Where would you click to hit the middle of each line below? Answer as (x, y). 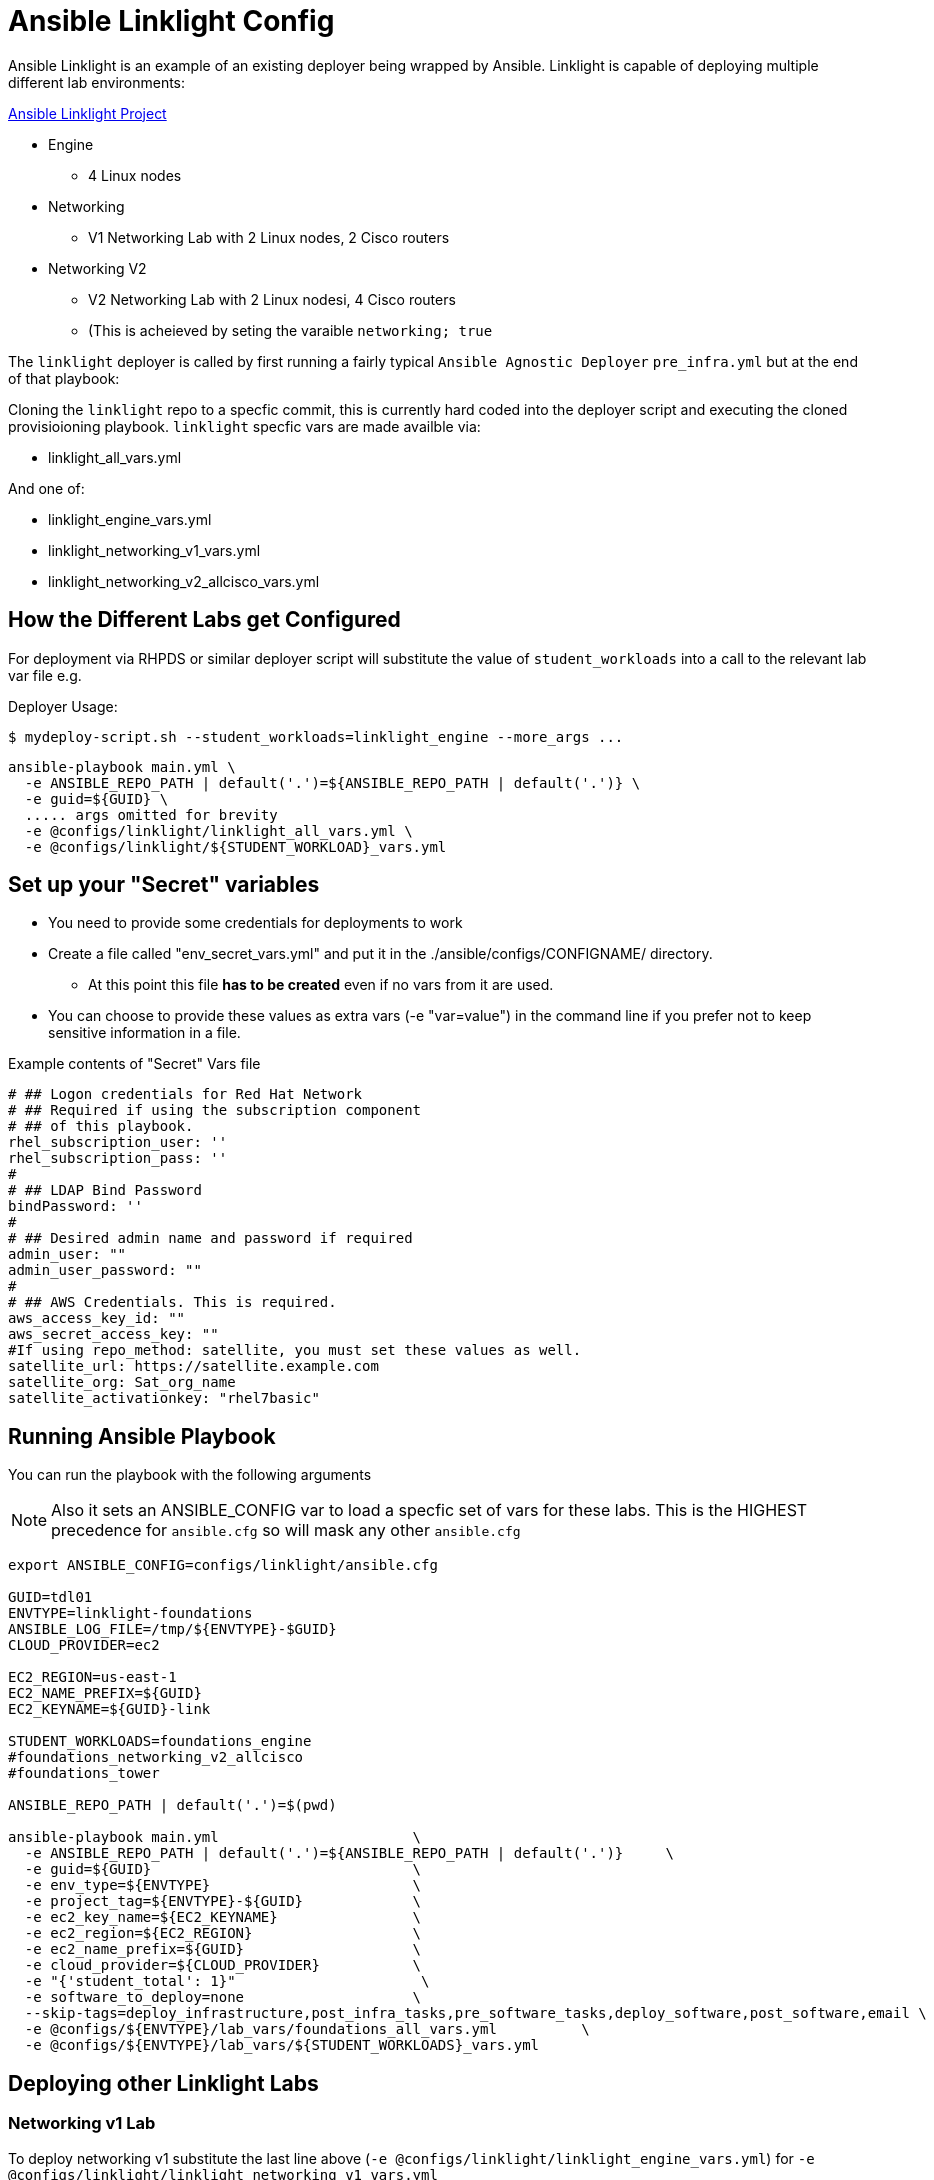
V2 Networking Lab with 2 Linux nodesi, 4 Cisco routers (272, 299)
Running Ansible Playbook (142, 1436)
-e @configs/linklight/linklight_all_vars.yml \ (218, 830)
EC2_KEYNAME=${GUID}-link (109, 1709)
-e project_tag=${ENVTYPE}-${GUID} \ (223, 1901)
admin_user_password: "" (105, 1270)
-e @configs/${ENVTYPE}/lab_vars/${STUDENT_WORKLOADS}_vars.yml (282, 2045)
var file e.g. (45, 675)
